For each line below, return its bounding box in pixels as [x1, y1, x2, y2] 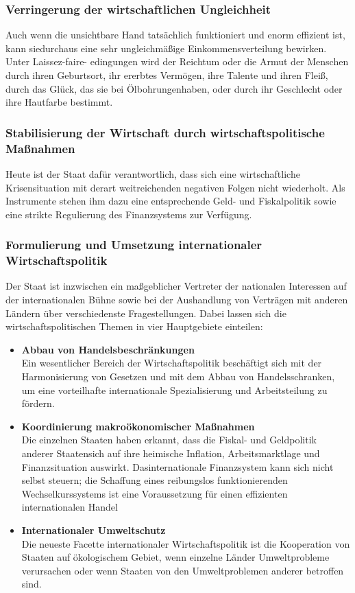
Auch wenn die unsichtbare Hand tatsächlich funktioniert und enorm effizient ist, [5, 27, 345, 42]
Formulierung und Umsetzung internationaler [5, 236, 262, 253]
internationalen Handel [21, 500, 118, 514]
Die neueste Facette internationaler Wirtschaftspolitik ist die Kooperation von [21, 536, 350, 550]
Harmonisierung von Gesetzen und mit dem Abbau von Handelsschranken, [21, 369, 335, 383]
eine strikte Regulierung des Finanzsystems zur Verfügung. [5, 207, 252, 221]
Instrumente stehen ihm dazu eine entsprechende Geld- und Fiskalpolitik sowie [5, 194, 336, 208]
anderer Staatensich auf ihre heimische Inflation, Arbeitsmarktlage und [21, 445, 320, 460]
